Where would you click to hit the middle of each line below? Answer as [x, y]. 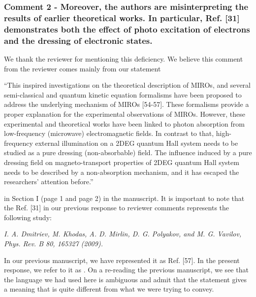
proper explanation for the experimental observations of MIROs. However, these [125, 114]
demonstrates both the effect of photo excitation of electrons [127, 29]
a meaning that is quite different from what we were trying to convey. [109, 289]
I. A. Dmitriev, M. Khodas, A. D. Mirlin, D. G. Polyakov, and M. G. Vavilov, [123, 234]
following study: [28, 217]
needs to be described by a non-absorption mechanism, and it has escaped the [122, 172]
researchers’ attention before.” [49, 181]
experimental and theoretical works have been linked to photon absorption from [124, 123]
